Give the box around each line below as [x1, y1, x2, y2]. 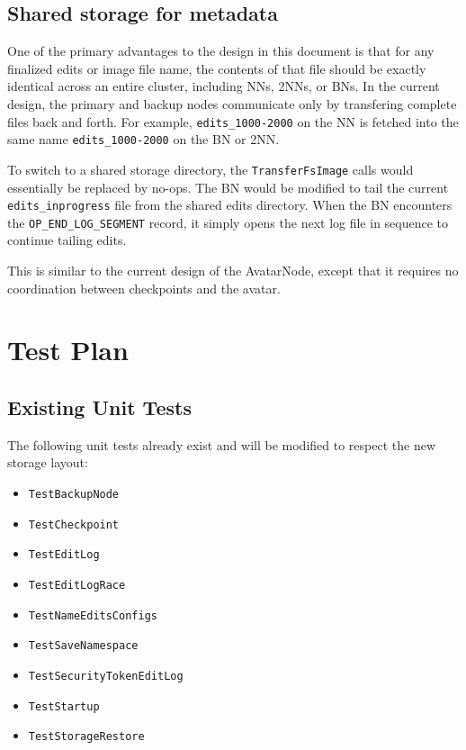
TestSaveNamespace [28, 639, 139, 653]
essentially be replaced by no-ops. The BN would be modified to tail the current [7, 177, 449, 196]
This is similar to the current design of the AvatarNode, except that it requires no [7, 261, 459, 280]
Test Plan [7, 331, 129, 368]
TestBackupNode [28, 488, 120, 501]
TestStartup [28, 700, 100, 713]
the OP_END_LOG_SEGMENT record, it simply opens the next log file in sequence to [7, 212, 449, 231]
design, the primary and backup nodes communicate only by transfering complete [7, 94, 457, 113]
